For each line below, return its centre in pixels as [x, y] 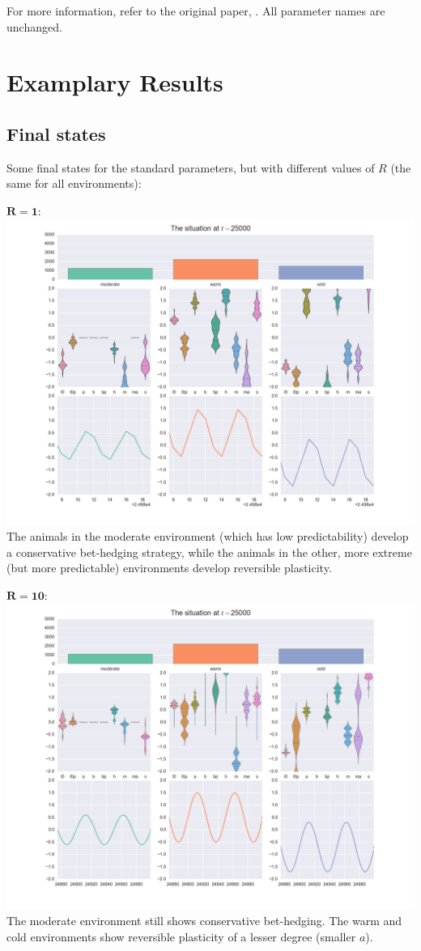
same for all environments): [74, 183]
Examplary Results [115, 82]
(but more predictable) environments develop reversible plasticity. [169, 568]
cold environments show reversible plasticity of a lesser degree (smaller [181, 936]
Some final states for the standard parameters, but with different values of [191, 167]
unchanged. [34, 26]
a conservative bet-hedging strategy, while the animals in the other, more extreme [209, 552]
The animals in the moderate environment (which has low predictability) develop [208, 536]
